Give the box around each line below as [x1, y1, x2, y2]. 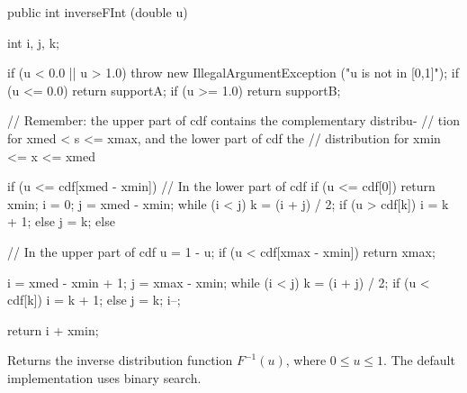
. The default [383, 351, 455, 370]
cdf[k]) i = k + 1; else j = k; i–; [7, 290, 181, 309]
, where [285, 351, 327, 370]
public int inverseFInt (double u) [7, 3, 188, 21]
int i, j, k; [7, 32, 59, 51]
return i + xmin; [7, 320, 99, 339]
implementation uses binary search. [7, 368, 202, 387]
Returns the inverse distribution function [7, 351, 233, 370]
